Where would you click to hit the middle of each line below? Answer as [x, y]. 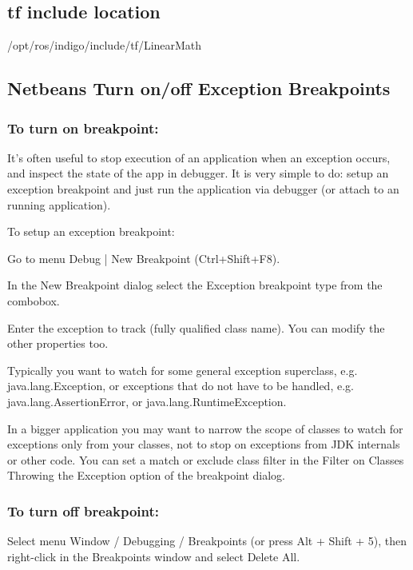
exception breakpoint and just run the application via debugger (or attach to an [203, 188]
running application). [59, 204]
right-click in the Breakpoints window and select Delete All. [154, 556]
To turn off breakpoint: [83, 510]
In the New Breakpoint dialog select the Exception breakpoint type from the [195, 285]
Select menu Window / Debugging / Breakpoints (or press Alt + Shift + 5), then [207, 541]
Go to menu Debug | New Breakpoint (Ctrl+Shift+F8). [144, 258]
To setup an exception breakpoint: [91, 231]
